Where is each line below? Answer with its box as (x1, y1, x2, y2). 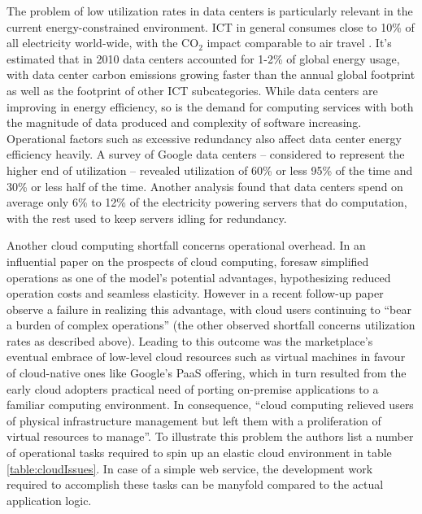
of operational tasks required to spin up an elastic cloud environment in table (7, 444, 392, 461)
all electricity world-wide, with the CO (7, 34, 199, 51)
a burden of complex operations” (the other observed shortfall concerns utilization (7, 316, 415, 333)
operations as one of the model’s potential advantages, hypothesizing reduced (7, 268, 391, 285)
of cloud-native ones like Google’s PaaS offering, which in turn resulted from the (7, 364, 407, 381)
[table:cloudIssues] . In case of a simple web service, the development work (7, 460, 373, 477)
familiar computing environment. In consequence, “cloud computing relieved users (7, 396, 414, 413)
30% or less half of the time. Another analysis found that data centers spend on (7, 177, 403, 194)
